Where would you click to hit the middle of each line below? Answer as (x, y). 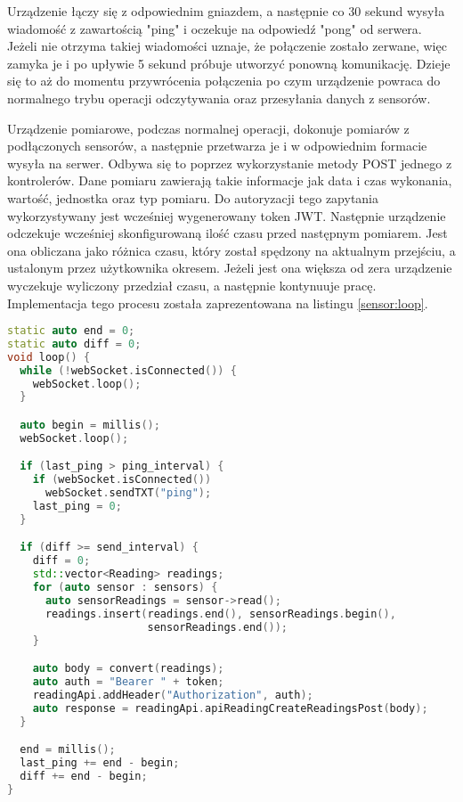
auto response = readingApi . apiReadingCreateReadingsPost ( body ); (230, 708)
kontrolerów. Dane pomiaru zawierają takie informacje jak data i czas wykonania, (230, 180)
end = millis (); (68, 750)
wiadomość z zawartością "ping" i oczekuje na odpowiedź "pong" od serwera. (215, 28)
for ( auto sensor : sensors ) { (125, 588)
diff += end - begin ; (84, 776)
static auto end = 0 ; (71, 331)
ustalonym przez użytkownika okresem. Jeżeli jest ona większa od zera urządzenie (230, 268)
